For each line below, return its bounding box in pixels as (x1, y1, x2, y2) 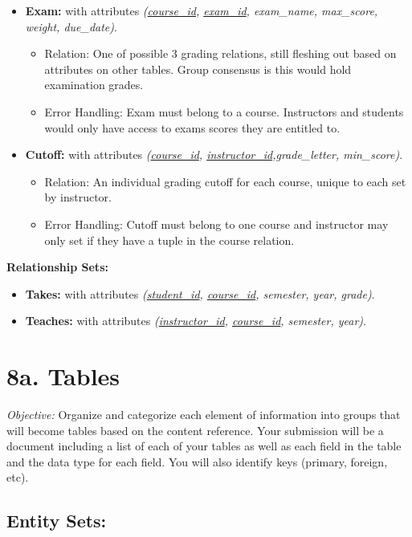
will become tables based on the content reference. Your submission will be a (6, 421, 384, 438)
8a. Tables (6, 360, 120, 393)
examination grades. (44, 76, 144, 93)
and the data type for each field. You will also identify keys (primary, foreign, (6, 453, 388, 470)
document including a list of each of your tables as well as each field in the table (6, 437, 402, 454)
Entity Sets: (6, 508, 107, 533)
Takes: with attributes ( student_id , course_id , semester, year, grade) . (25, 285, 375, 302)
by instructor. (44, 189, 112, 205)
